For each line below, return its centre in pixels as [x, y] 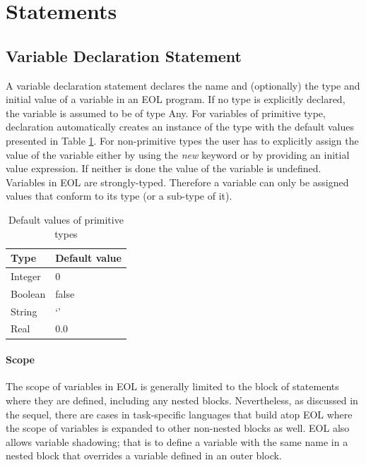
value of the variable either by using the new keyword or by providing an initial [178, 154]
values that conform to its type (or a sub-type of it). [119, 196]
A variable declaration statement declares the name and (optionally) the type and [183, 85]
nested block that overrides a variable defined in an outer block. [144, 455]
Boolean [28, 293]
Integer [26, 276]
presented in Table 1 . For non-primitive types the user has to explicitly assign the [182, 140]
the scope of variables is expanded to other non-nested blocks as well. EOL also [178, 428]
